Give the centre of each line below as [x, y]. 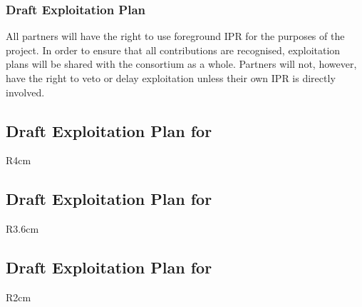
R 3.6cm [22, 229]
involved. [25, 92]
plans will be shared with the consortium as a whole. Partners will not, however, [181, 64]
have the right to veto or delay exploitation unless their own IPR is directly [171, 78]
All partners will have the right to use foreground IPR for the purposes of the [175, 36]
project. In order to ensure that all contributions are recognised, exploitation [173, 50]
